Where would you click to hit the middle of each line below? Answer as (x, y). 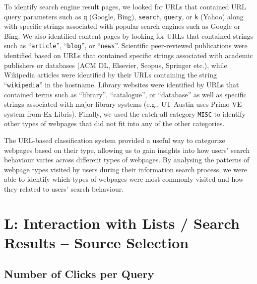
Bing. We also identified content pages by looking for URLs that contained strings (129, 35)
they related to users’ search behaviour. (64, 188)
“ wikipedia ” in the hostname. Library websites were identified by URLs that (122, 84)
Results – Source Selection (96, 242)
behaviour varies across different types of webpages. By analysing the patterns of (127, 160)
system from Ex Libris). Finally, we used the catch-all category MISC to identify (125, 113)
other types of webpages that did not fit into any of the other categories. (114, 123)
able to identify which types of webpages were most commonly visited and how (124, 179)
